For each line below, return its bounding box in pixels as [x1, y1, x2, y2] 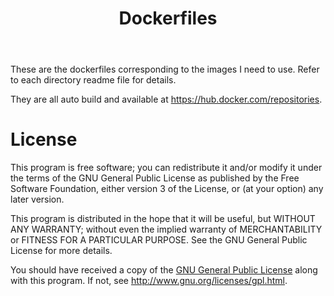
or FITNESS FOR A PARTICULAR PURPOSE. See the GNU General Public [10, 234, 308, 246]
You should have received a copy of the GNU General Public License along [10, 264, 318, 276]
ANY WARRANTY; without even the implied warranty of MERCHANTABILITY [10, 223, 323, 236]
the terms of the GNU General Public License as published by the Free [10, 172, 300, 184]
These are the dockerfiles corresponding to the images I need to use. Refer [10, 63, 320, 76]
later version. [10, 193, 65, 206]
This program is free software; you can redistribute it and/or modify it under [10, 162, 323, 174]
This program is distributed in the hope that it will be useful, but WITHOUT [10, 213, 316, 225]
